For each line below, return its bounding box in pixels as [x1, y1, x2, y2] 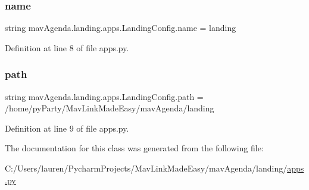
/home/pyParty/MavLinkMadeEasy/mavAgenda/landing [5, 102, 214, 114]
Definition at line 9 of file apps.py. [5, 122, 129, 134]
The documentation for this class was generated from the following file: [5, 142, 264, 154]
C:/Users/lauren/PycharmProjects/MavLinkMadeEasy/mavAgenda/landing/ [5, 162, 288, 174]
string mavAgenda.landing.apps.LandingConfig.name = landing [5, 21, 236, 34]
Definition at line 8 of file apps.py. [5, 41, 129, 54]
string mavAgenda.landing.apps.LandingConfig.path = [5, 90, 204, 102]
